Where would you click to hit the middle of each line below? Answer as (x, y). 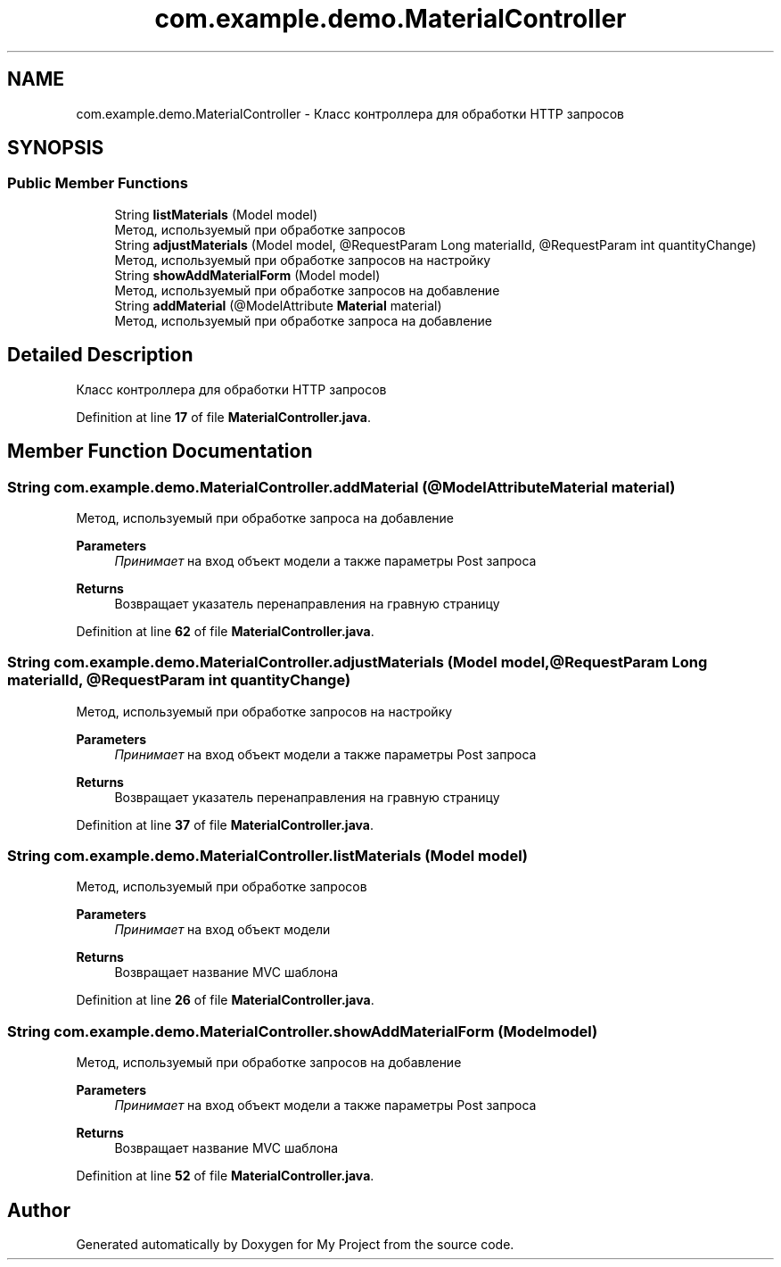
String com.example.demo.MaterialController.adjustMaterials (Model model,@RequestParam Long (358, 662)
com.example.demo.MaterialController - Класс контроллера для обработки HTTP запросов (350, 113)
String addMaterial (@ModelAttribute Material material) (278, 305)
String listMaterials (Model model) (216, 214)
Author (39, 1210)
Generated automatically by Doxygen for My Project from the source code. (295, 1244)
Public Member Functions (98, 183)
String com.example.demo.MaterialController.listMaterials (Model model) (268, 856)
